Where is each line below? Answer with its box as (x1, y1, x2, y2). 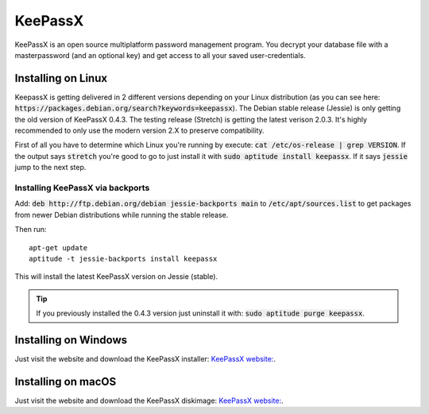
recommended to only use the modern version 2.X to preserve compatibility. (14, 126, 265, 135)
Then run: (14, 225, 47, 234)
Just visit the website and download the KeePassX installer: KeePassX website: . (14, 354, 276, 363)
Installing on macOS (14, 374, 117, 389)
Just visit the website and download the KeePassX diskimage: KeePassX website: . (14, 396, 284, 405)
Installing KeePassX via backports (14, 182, 150, 193)
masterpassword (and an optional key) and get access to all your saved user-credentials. (14, 50, 306, 60)
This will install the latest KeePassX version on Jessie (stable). (14, 272, 218, 281)
